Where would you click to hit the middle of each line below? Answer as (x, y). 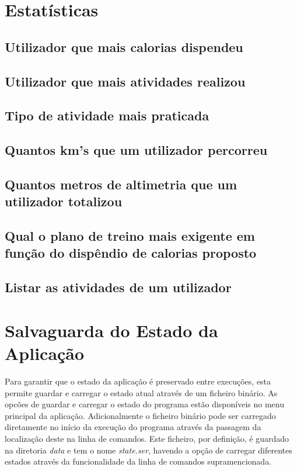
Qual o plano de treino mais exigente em (130, 236)
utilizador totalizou (64, 201)
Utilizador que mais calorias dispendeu (124, 46)
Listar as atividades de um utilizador (118, 287)
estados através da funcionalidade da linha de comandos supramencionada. (138, 461)
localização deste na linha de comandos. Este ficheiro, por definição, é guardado (147, 438)
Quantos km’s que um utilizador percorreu (136, 150)
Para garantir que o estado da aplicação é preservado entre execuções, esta (138, 381)
